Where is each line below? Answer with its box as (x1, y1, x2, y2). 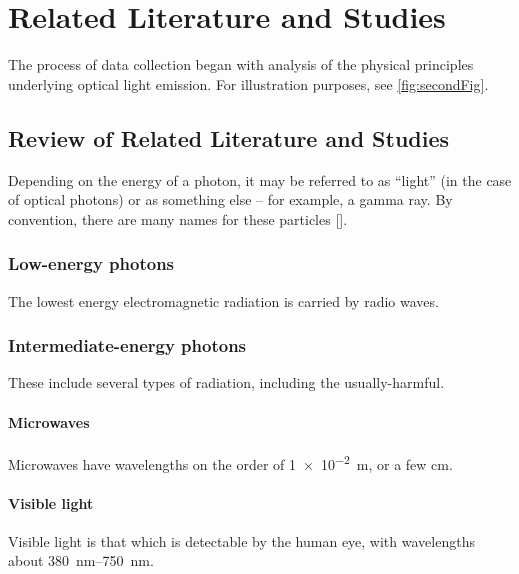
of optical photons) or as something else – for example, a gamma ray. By (8, 189, 453, 210)
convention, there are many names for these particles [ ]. (8, 208, 348, 229)
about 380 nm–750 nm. (8, 550, 154, 571)
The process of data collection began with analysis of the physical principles (8, 54, 474, 75)
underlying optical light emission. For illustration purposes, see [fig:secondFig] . (8, 73, 489, 94)
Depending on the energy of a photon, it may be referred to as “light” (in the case (8, 169, 512, 190)
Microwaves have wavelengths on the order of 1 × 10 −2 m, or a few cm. (8, 450, 453, 474)
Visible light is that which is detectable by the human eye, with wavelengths (8, 530, 475, 551)
